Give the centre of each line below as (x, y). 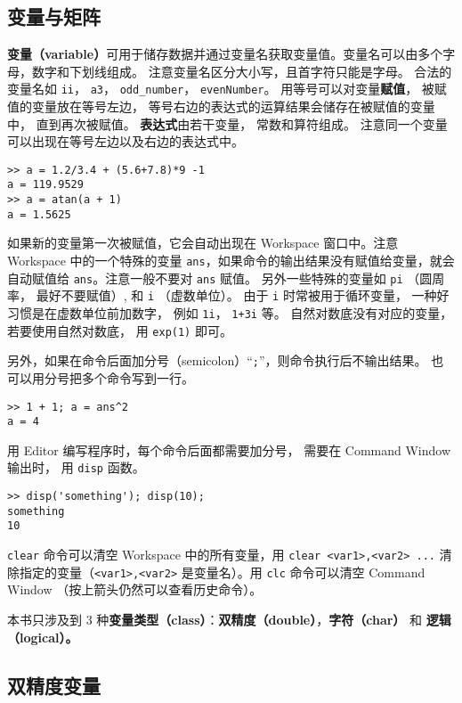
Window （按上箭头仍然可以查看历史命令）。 (135, 589)
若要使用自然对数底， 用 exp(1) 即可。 (120, 330)
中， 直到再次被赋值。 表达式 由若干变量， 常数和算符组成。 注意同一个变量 (227, 123)
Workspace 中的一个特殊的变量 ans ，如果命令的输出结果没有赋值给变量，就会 (231, 261)
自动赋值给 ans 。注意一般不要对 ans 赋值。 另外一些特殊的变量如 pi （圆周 (226, 278)
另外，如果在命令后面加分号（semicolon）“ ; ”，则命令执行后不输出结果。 (217, 360)
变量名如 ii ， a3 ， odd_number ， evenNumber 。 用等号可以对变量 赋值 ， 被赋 (227, 89)
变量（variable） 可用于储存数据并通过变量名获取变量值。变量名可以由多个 (225, 54)
